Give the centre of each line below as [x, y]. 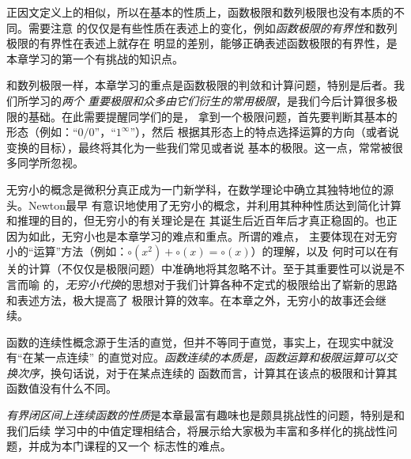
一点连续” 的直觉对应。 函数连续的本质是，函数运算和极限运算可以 [215, 357]
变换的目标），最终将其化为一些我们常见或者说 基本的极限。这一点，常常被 [199, 147]
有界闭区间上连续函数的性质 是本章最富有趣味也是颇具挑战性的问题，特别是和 [205, 415]
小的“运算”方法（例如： [67, 251]
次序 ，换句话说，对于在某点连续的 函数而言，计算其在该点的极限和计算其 [207, 372]
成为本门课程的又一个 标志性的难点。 [135, 446]
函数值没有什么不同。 [62, 388]
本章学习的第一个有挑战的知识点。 [95, 58]
